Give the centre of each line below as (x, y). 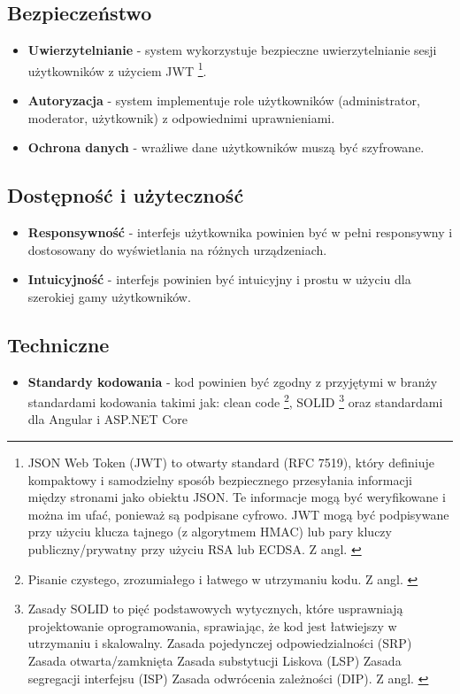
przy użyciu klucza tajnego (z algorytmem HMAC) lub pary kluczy (210, 532)
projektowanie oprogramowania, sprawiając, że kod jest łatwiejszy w (212, 625)
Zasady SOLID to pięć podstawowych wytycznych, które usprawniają (215, 609)
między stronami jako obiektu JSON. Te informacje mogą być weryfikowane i (237, 497)
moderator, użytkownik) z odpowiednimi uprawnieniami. (181, 117)
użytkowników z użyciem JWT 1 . (117, 69)
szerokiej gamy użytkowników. (109, 296)
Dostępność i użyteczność (126, 195)
